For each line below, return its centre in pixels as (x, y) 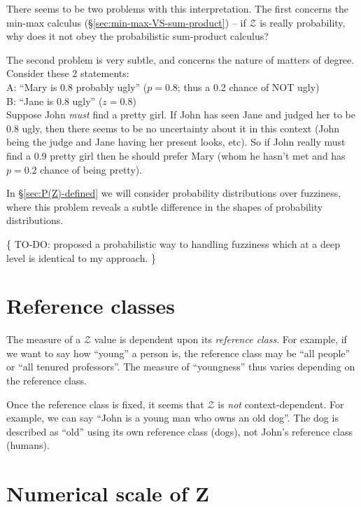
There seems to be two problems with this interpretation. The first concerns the (178, 8)
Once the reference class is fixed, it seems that (105, 404)
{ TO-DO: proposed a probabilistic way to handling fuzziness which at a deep (173, 243)
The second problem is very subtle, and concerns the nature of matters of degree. (180, 59)
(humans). (28, 445)
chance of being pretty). (91, 169)
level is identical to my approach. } (81, 257)
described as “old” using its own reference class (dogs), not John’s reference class (179, 431)
